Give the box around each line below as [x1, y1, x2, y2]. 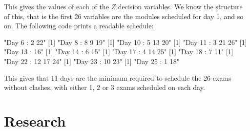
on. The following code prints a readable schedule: [4, 21, 154, 31]
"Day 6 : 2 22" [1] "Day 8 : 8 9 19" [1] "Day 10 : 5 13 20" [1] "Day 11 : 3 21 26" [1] [4, 37, 247, 47]
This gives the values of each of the [4, 1, 109, 11]
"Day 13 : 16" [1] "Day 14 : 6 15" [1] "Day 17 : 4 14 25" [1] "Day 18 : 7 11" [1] [4, 46, 233, 57]
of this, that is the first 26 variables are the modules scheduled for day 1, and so [4, 11, 244, 21]
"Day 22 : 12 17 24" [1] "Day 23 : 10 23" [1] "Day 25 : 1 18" [4, 56, 180, 66]
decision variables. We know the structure [118, 1, 243, 11]
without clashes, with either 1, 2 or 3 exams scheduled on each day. [4, 82, 205, 92]
